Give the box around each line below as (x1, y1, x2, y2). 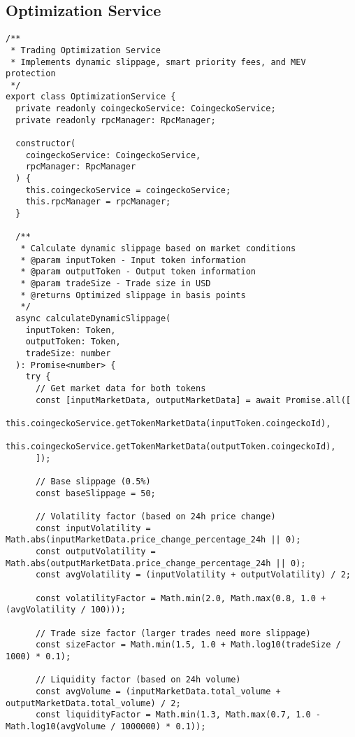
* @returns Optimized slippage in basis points (20, 290, 246, 300)
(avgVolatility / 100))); (6, 605, 126, 615)
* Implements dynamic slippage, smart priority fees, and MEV (10, 57, 306, 67)
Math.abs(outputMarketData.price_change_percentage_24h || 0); (6, 558, 306, 568)
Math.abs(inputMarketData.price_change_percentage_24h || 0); (6, 535, 301, 545)
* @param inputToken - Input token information (20, 255, 246, 265)
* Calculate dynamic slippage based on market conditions (20, 244, 296, 254)
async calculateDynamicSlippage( (15, 313, 171, 323)
